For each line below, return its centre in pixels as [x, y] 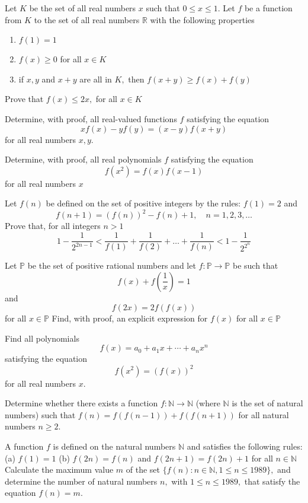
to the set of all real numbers [87, 19]
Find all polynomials [42, 338]
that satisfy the [272, 481]
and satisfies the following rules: [245, 446]
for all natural [264, 414]
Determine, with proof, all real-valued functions [91, 118]
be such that [255, 265]
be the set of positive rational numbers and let [112, 265]
